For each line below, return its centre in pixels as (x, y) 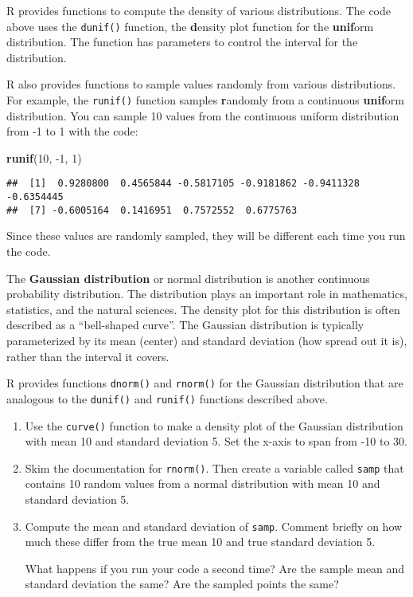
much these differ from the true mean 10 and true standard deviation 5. (200, 542)
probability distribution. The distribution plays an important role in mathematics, (207, 294)
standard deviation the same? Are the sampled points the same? (182, 584)
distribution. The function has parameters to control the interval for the (182, 42)
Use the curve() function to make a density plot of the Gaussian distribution (214, 425)
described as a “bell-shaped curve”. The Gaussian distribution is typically (185, 325)
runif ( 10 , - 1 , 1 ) (44, 157)
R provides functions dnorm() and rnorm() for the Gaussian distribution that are (205, 383)
